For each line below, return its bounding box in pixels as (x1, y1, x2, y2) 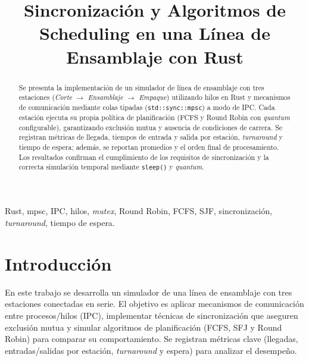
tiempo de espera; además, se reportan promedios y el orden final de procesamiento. (18, 142, 279, 152)
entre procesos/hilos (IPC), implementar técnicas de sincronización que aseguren (5, 309, 298, 321)
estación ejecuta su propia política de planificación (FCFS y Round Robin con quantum (18, 112, 290, 122)
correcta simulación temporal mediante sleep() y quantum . (18, 162, 204, 172)
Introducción (5, 251, 112, 275)
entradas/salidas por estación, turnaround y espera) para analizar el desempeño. (5, 344, 297, 356)
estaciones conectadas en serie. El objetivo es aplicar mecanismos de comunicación (5, 297, 304, 310)
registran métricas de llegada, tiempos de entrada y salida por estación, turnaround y (18, 132, 283, 142)
